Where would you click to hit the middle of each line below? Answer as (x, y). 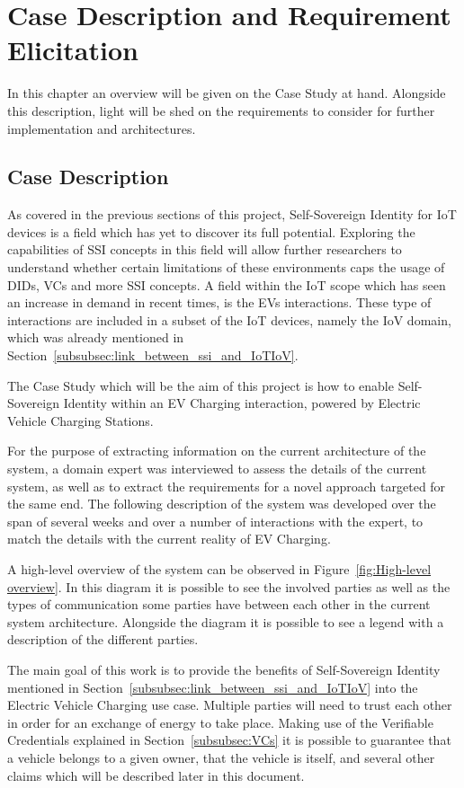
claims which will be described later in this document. (156, 775)
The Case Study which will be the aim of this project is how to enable (201, 385)
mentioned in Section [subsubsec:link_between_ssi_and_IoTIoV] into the (213, 687)
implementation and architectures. (102, 128)
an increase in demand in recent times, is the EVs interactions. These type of (219, 302)
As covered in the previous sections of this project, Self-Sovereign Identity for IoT (232, 214)
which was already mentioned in (96, 337)
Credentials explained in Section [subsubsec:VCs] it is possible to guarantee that (229, 740)
